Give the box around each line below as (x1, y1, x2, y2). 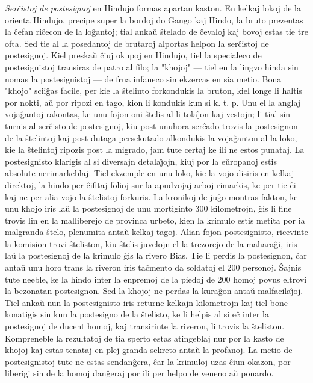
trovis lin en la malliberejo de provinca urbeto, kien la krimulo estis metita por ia (5, 213, 305, 226)
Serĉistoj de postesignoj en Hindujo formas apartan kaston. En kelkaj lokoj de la (5, 2, 301, 14)
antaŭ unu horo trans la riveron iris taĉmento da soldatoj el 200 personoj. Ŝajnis (5, 261, 302, 274)
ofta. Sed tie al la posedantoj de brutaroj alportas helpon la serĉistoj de (5, 37, 269, 49)
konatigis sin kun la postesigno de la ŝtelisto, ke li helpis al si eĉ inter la (5, 308, 269, 320)
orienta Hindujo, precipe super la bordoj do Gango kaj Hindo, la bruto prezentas (5, 13, 303, 26)
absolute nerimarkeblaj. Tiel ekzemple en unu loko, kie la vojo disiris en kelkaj (5, 167, 294, 179)
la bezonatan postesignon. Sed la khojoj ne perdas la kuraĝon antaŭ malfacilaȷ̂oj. (5, 284, 303, 297)
